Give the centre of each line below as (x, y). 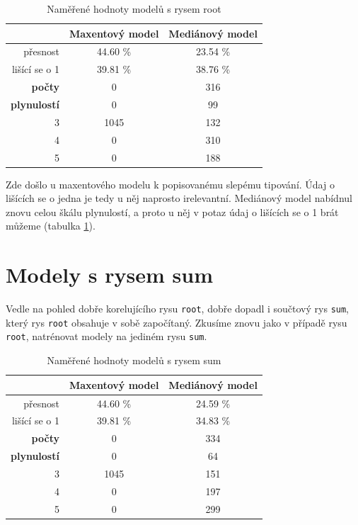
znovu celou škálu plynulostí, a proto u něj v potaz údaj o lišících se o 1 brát (172, 211)
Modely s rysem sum (110, 275)
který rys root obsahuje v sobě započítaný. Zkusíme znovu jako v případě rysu (177, 322)
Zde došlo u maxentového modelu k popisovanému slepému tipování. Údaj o (170, 184)
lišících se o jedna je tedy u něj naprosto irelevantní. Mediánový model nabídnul (179, 198)
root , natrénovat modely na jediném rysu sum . (106, 336)
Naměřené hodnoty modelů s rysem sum (134, 360)
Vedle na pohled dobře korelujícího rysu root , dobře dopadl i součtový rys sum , (178, 309)
